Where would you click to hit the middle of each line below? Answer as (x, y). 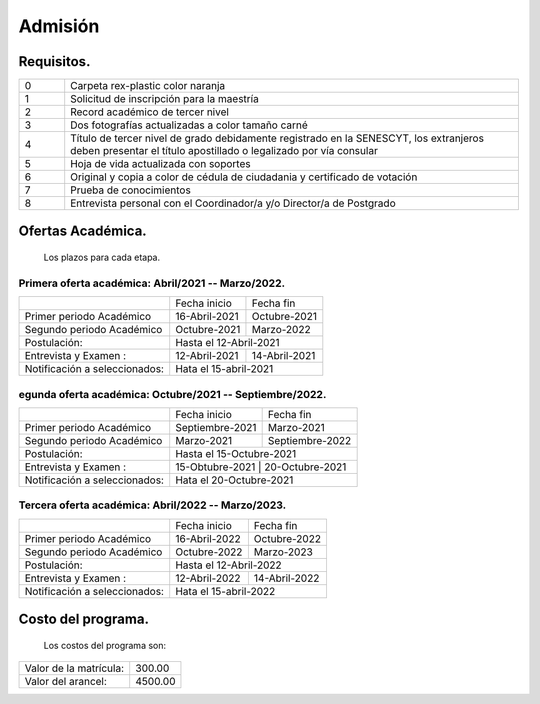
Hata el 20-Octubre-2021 (234, 480)
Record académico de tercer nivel (150, 112)
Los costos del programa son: (105, 645)
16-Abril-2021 (207, 317)
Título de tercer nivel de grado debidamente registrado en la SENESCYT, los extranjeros (277, 138)
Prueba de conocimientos (131, 190)
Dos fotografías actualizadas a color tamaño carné (189, 125)
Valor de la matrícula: (74, 668)
